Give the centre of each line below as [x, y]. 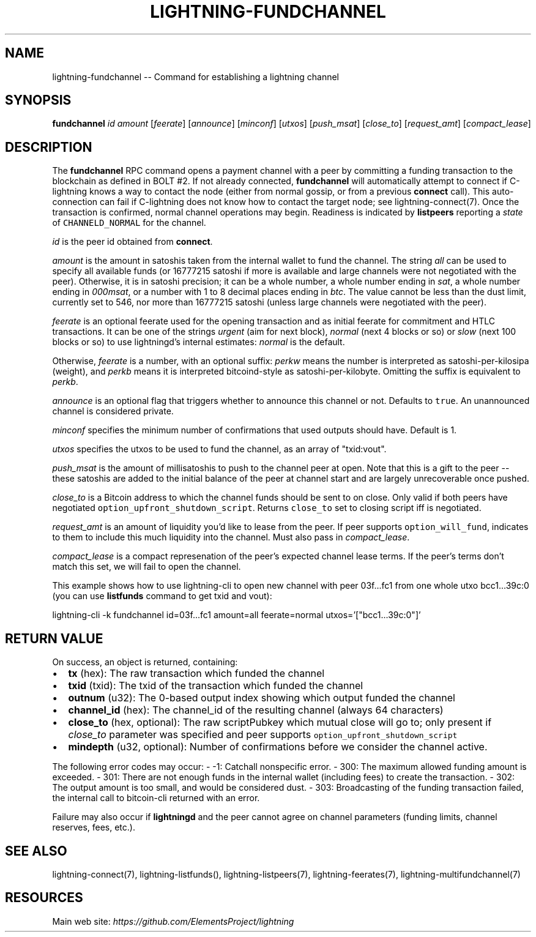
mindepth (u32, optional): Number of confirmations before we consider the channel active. [278, 747]
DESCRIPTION [49, 147]
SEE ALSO [36, 851]
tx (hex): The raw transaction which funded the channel [196, 674]
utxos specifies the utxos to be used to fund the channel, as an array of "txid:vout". [219, 449]
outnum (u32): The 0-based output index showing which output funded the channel [262, 698]
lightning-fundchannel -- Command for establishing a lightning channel [196, 77]
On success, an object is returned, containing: [145, 662]
